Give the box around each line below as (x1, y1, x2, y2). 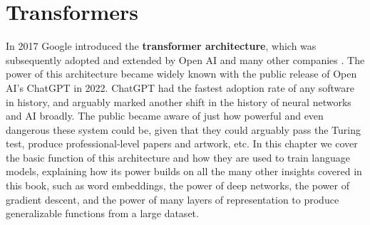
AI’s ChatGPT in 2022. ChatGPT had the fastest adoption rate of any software (6, 80, 355, 95)
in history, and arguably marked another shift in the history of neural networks (6, 94, 351, 109)
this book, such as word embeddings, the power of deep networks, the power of (6, 178, 349, 193)
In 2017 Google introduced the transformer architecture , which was (6, 38, 317, 53)
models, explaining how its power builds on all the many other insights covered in (6, 164, 362, 179)
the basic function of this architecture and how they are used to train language (6, 150, 351, 164)
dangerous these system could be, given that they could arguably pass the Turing (6, 122, 361, 137)
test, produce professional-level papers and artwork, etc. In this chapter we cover (6, 136, 358, 151)
